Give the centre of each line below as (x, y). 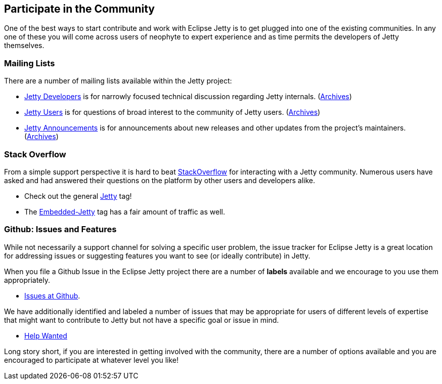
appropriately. (27, 280)
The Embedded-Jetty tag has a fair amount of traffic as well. (125, 211)
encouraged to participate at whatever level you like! (91, 360)
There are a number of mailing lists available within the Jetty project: (118, 81)
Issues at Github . (52, 295)
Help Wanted (46, 335)
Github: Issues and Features (60, 229)
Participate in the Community (79, 9)
